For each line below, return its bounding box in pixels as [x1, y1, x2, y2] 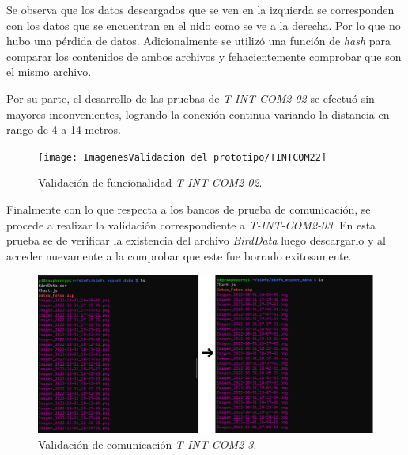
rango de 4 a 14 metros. [6, 121, 121, 138]
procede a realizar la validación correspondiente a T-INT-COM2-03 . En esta [6, 216, 376, 233]
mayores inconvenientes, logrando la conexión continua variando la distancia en [6, 105, 390, 122]
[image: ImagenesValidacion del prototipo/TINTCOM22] [38, 151, 327, 163]
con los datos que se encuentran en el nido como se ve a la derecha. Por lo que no [6, 17, 401, 33]
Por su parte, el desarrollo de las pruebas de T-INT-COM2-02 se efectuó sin [6, 89, 375, 106]
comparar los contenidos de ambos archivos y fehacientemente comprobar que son [6, 47, 402, 64]
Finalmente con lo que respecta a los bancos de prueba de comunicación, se [6, 201, 371, 217]
